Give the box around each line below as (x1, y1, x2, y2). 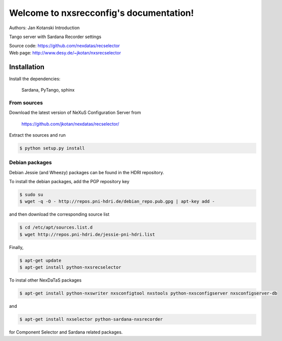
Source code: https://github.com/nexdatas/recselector (9, 43, 121, 49)
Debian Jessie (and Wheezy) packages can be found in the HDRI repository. (9, 169, 164, 175)
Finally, (9, 244, 24, 250)
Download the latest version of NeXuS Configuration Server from (9, 109, 141, 116)
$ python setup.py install (19, 145, 85, 151)
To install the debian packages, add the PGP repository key (9, 179, 129, 185)
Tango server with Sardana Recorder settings (9, 34, 101, 40)
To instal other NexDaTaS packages (9, 277, 81, 283)
